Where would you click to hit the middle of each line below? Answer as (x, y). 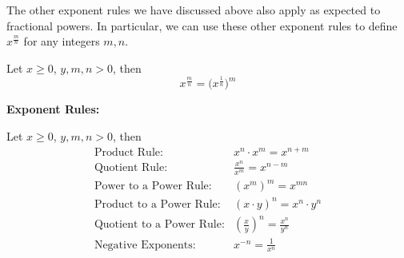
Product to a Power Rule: (157, 204)
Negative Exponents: (145, 245)
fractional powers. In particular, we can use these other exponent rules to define (202, 25)
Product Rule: (128, 152)
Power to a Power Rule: (153, 187)
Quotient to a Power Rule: (159, 225)
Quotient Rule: (131, 167)
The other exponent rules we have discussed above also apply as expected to (194, 10)
